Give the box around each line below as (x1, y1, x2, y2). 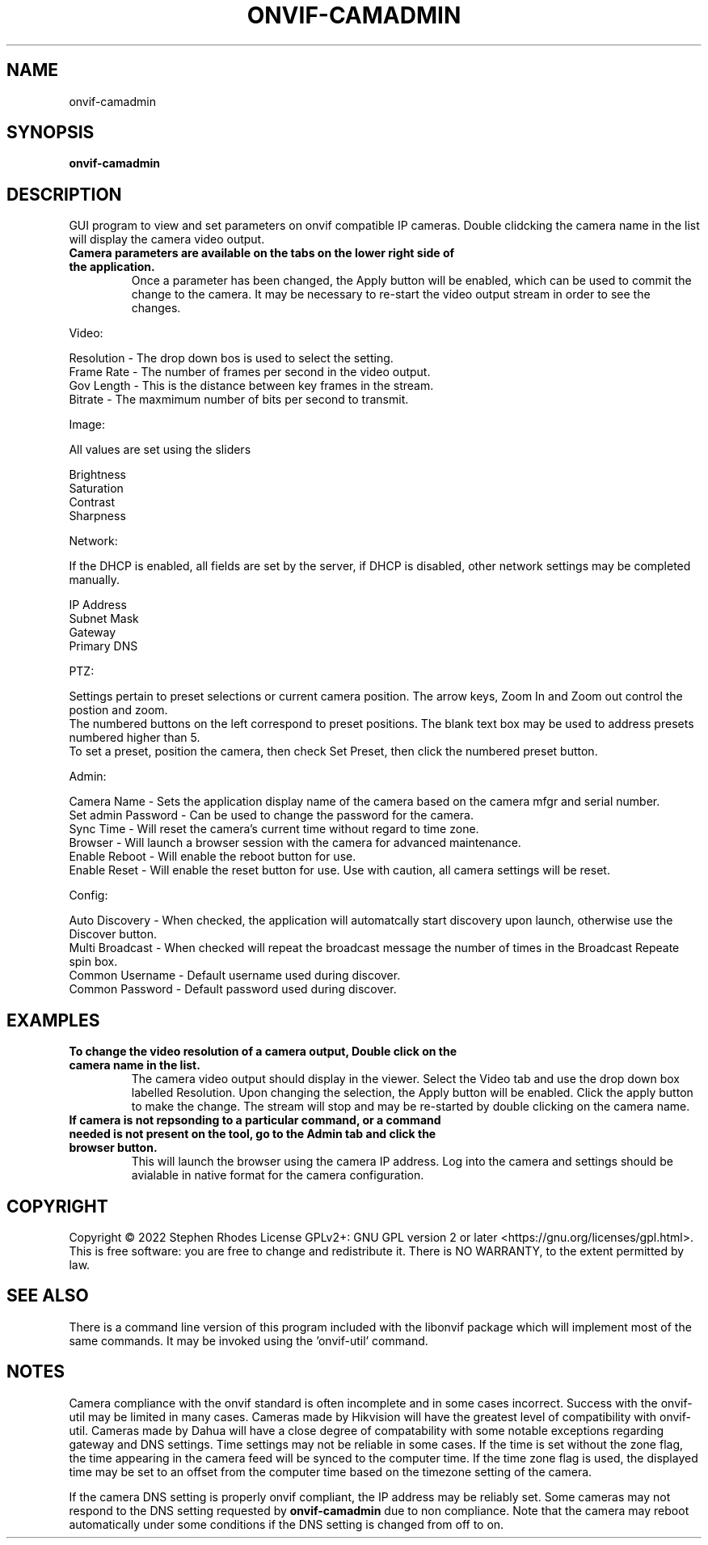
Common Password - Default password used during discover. (69, 982, 397, 997)
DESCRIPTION (6, 184, 122, 205)
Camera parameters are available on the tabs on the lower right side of (69, 246, 455, 260)
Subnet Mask (69, 612, 139, 626)
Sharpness (69, 509, 126, 523)
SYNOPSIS (6, 122, 95, 143)
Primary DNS (69, 639, 138, 654)
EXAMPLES (6, 1010, 100, 1031)
